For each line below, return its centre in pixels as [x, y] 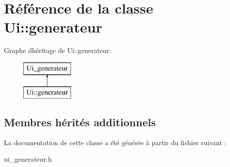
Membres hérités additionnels [80, 122]
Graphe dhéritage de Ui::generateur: [58, 50]
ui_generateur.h [28, 159]
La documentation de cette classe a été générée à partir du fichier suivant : [115, 142]
